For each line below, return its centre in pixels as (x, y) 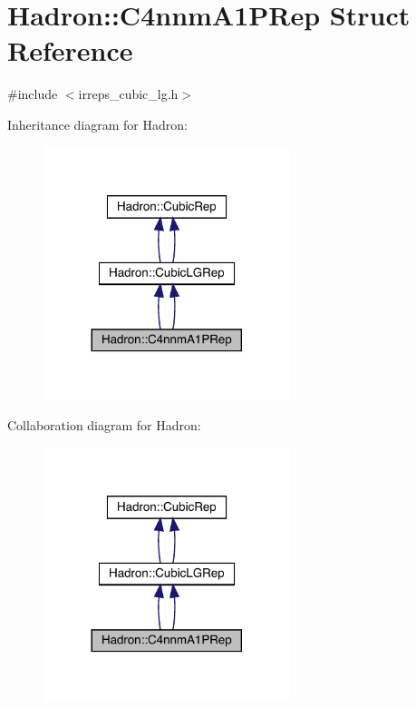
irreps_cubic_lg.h (128, 94)
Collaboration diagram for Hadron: (104, 425)
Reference (70, 50)
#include (33, 94)
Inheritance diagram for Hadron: (97, 124)
